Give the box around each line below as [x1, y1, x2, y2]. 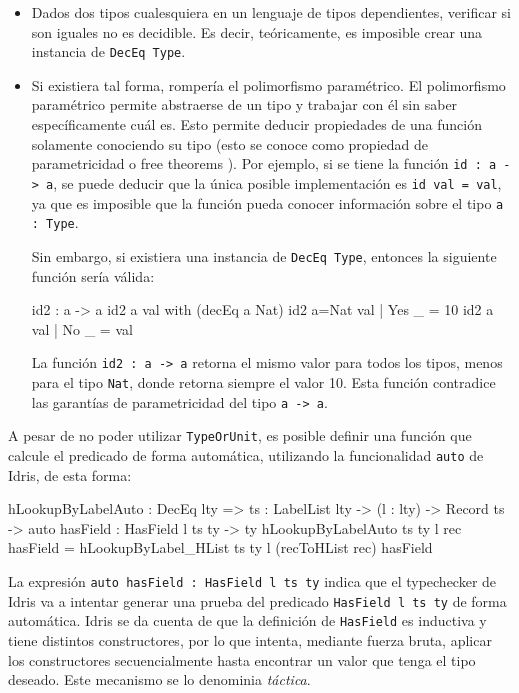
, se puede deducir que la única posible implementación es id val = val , [53, 172, 502, 193]
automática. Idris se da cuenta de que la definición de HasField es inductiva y [8, 610, 487, 631]
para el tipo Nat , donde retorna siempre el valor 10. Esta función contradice [31, 371, 496, 392]
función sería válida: [31, 265, 155, 286]
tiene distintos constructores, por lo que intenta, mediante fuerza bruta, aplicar [8, 629, 492, 650]
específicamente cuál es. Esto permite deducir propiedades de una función [31, 114, 482, 135]
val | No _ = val [31, 318, 133, 339]
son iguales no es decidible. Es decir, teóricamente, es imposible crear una [31, 21, 483, 42]
